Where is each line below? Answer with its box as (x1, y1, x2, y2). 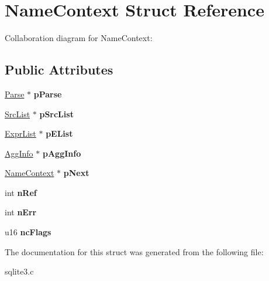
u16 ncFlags (5, 226, 51, 238)
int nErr (5, 206, 37, 218)
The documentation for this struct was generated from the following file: (5, 245, 264, 258)
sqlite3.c (5, 265, 34, 277)
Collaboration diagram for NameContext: (5, 32, 153, 44)
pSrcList (39, 107, 74, 120)
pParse (33, 87, 62, 100)
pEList (46, 127, 73, 140)
